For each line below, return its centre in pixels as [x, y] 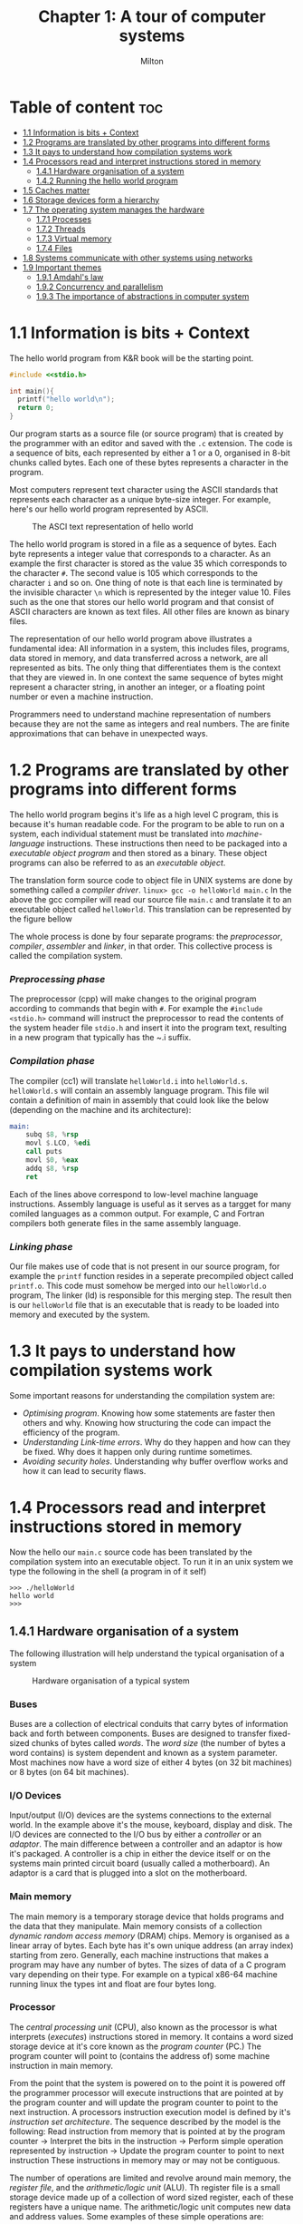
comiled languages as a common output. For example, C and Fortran [137, 1214]
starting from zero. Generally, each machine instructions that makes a [139, 1955]
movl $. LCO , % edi [58, 1143]
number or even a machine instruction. [81, 697]
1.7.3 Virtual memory [74, 239]
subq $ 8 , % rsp [52, 1135]
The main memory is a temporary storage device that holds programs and [147, 1917]
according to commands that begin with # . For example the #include [136, 1009]
